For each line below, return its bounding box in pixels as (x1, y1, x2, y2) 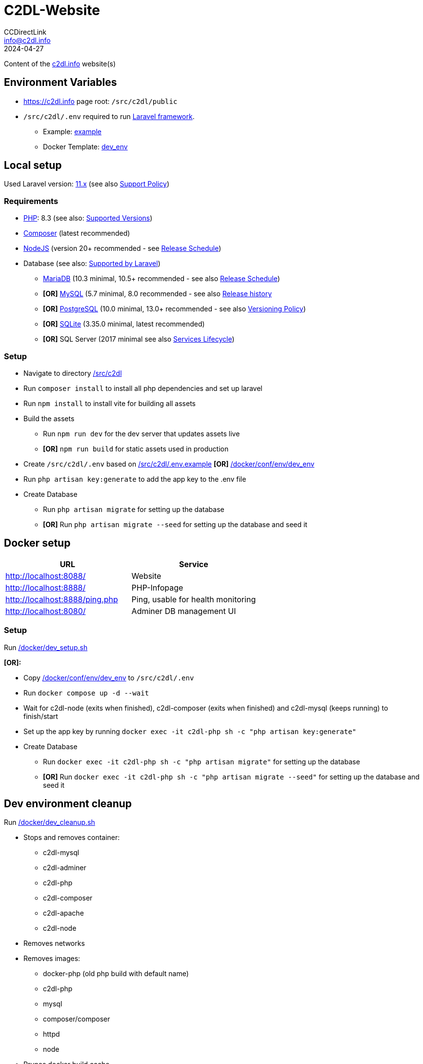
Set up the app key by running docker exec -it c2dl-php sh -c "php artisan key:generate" (23, 727, 357, 736)
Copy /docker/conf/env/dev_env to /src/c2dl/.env (23, 673, 194, 682)
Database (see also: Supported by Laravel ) (23, 259, 161, 268)
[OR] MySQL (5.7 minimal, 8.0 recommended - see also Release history (43, 289, 272, 298)
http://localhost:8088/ (5, 571, 86, 581)
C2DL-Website (4, 2, 100, 19)
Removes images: (23, 954, 81, 963)
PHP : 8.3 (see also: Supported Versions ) (23, 214, 153, 223)
